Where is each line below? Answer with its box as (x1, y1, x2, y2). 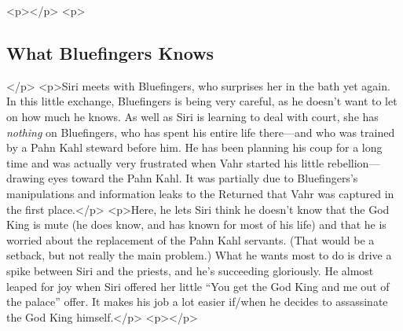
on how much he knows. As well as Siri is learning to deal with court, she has (6, 108, 379, 124)
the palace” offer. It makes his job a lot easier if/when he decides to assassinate (6, 293, 388, 310)
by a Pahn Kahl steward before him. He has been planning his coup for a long (6, 139, 383, 156)
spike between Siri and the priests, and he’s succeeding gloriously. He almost (6, 262, 374, 278)
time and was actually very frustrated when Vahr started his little (6, 154, 324, 171)
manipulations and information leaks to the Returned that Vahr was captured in (6, 185, 394, 201)
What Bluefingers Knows (6, 40, 214, 64)
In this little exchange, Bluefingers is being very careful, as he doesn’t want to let (6, 93, 398, 109)
